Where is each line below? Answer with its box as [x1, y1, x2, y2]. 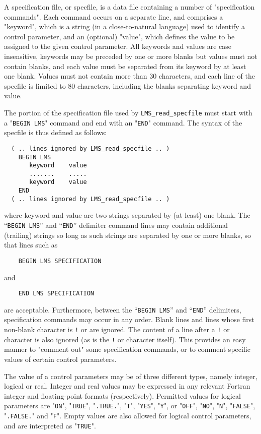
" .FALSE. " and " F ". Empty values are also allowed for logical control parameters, [4, 410, 251, 420]
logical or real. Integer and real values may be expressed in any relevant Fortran [4, 381, 250, 391]
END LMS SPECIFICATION [18, 290, 94, 297]
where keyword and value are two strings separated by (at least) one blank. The [4, 210, 250, 220]
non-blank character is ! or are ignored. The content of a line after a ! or [4, 324, 230, 335]
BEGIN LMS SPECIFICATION [18, 257, 102, 265]
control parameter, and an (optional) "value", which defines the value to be [4, 31, 235, 41]
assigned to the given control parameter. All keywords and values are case [4, 41, 232, 51]
